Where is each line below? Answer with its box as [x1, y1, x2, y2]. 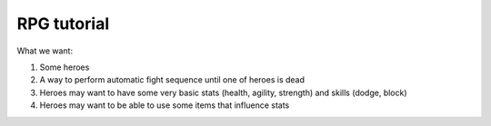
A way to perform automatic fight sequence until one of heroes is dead [39, 74, 305, 85]
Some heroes [39, 62, 90, 73]
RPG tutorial [16, 14, 109, 34]
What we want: [16, 45, 73, 56]
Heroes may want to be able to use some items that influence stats [39, 100, 290, 111]
